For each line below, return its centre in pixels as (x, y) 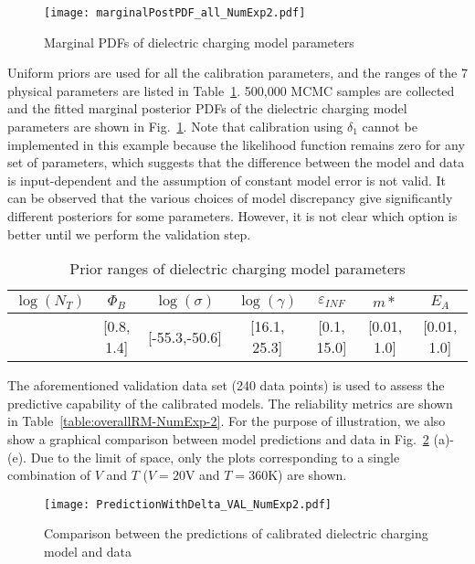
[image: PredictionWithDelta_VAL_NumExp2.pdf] (188, 504)
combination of (49, 475)
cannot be (390, 127)
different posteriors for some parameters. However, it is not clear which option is (232, 216)
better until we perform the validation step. (129, 234)
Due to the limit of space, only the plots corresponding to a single (215, 457)
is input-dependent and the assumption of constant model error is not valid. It (227, 180)
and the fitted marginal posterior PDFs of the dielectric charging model (207, 108)
